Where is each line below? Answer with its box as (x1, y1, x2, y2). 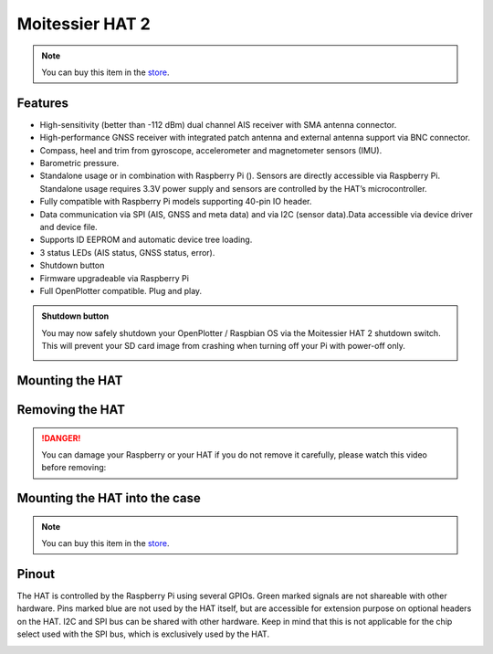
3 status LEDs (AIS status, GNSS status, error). (39, 247, 215, 258)
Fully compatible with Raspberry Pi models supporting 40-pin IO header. (39, 196, 312, 207)
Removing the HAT (16, 402, 126, 417)
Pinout (16, 566, 56, 582)
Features (16, 95, 68, 111)
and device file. (39, 221, 98, 232)
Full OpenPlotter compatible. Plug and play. (39, 285, 203, 296)
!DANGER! (41, 432, 81, 443)
